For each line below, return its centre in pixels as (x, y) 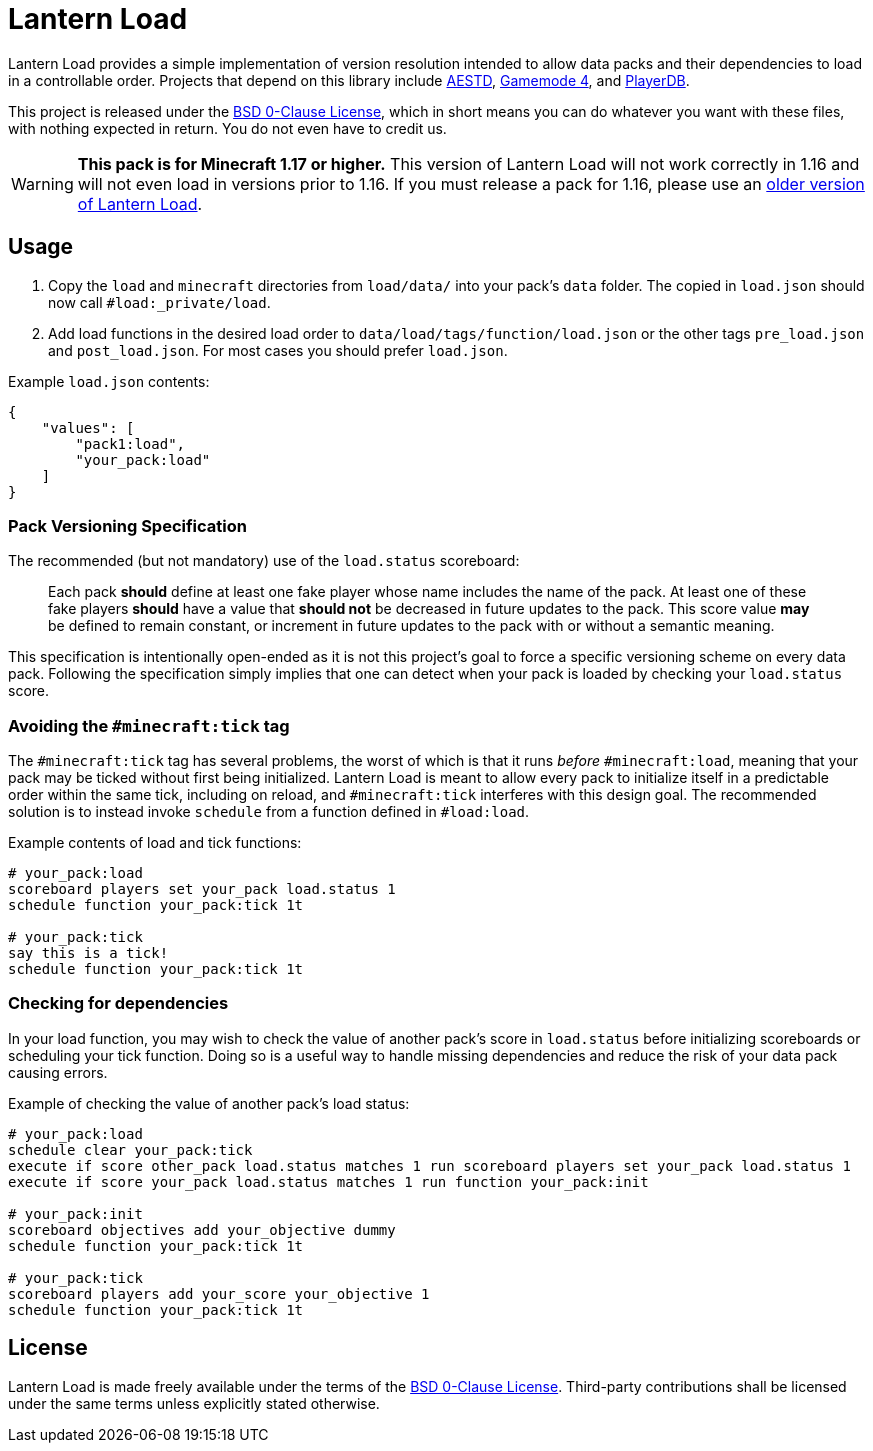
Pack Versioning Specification (127, 525)
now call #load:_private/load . (159, 302)
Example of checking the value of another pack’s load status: (209, 1103)
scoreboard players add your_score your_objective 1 (219, 1293)
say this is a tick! (88, 953)
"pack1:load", (130, 443)
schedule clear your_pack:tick (130, 1149)
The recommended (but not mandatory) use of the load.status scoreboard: (264, 561)
